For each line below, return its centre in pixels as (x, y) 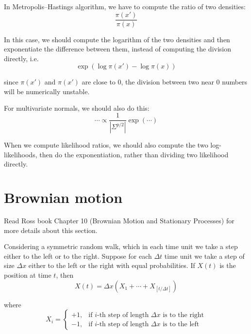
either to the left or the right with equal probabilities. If (112, 265)
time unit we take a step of (204, 256)
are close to (99, 82)
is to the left (181, 324)
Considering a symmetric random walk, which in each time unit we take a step (121, 246)
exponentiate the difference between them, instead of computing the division (118, 49)
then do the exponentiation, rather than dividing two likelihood (134, 154)
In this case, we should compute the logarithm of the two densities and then (117, 39)
